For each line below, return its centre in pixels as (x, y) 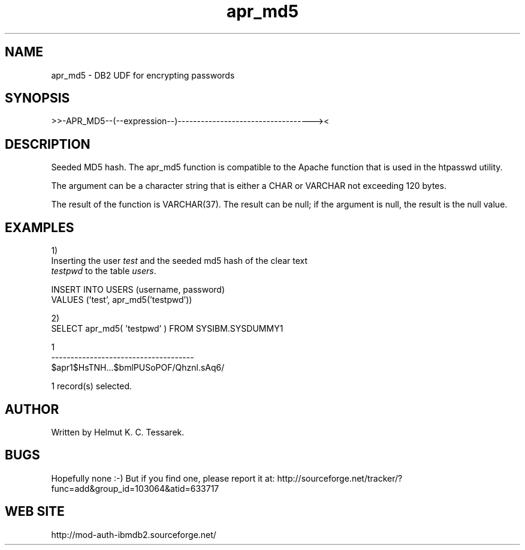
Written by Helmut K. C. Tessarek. (118, 432)
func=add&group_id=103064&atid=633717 (135, 488)
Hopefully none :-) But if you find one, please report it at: (163, 478)
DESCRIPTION (48, 144)
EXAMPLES (40, 227)
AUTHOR (32, 409)
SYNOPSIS (37, 98)
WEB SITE (35, 512)
